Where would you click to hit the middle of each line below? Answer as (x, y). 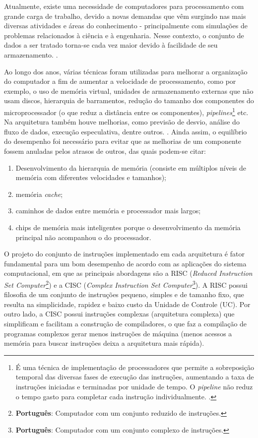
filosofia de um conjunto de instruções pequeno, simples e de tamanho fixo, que (124, 294)
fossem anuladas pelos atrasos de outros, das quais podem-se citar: (105, 151)
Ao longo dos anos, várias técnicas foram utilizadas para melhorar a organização (126, 71)
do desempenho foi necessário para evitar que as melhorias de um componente (123, 141)
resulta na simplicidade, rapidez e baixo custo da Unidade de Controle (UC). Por (127, 304)
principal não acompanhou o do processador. (83, 237)
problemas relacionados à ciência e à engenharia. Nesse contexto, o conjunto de (124, 35)
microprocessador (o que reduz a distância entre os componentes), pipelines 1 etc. (126, 111)
